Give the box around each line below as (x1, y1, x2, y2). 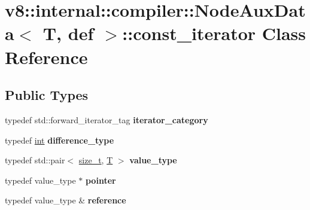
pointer (85, 174, 116, 186)
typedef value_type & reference (5, 194, 126, 206)
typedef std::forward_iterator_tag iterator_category (5, 113, 208, 126)
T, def (42, 21, 94, 45)
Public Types (5, 86, 89, 104)
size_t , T (78, 154, 113, 166)
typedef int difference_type (5, 133, 114, 146)
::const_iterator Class (122, 21, 306, 45)
